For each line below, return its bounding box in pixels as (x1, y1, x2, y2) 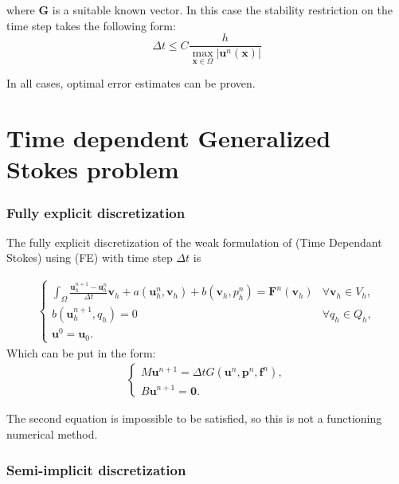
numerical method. (6, 426, 98, 443)
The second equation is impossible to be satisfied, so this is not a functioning (6, 410, 382, 427)
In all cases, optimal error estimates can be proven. (6, 75, 256, 92)
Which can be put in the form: (6, 344, 156, 361)
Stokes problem (6, 153, 179, 185)
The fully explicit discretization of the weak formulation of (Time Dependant (6, 233, 382, 250)
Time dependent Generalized (6, 122, 331, 154)
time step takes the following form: (6, 17, 176, 33)
